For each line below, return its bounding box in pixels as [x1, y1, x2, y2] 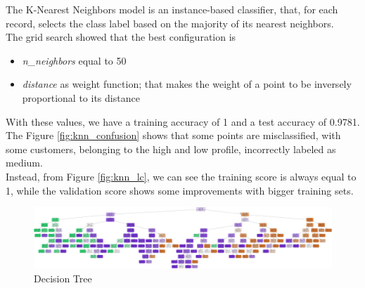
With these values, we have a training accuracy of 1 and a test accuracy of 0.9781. [6, 114, 360, 129]
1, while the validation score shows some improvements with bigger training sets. [6, 183, 354, 197]
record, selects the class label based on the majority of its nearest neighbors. [6, 15, 334, 30]
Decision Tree [34, 270, 92, 285]
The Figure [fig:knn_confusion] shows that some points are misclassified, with [6, 128, 341, 143]
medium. [6, 155, 43, 170]
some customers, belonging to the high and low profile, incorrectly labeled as [6, 141, 336, 156]
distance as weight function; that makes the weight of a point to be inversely [22, 77, 352, 91]
